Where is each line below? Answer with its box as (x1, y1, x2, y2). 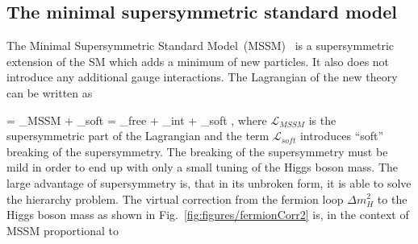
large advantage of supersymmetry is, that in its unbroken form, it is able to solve (6, 174, 412, 191)
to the (377, 190, 408, 207)
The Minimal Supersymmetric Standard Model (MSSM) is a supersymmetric (6, 37, 395, 54)
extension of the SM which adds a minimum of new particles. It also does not (6, 52, 390, 69)
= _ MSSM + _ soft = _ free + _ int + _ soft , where (6, 111, 267, 128)
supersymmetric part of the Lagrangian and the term (6, 127, 270, 144)
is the (308, 111, 336, 128)
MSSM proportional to (6, 221, 119, 238)
